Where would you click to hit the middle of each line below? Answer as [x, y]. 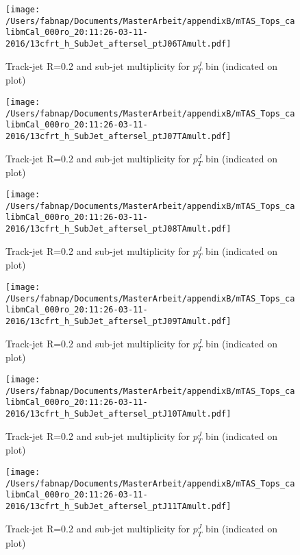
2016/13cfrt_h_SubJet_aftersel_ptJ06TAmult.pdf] [118, 44]
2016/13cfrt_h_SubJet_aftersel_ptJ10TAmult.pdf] [118, 414]
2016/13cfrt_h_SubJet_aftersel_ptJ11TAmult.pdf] [118, 507]
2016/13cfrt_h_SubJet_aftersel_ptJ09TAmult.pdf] [118, 322]
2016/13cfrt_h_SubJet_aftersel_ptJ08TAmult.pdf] [118, 229]
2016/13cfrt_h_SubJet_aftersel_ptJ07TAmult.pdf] [118, 136]
